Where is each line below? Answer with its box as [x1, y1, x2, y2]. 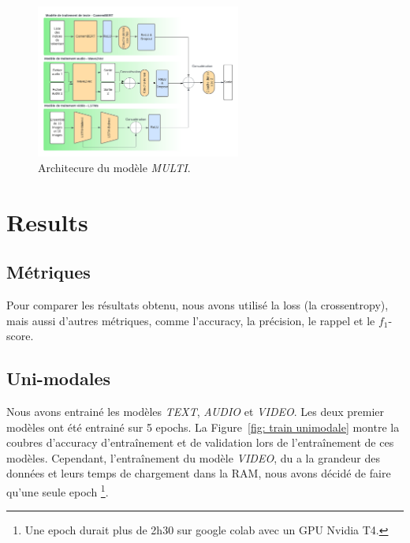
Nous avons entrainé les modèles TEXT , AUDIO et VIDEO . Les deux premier [6, 403, 384, 420]
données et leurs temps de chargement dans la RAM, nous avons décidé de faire [6, 465, 391, 481]
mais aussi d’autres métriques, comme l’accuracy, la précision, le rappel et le [6, 312, 375, 328]
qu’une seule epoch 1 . [6, 481, 109, 500]
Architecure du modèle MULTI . [38, 159, 191, 175]
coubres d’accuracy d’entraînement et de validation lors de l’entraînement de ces [6, 434, 394, 451]
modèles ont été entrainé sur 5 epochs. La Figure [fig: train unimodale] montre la [6, 418, 400, 435]
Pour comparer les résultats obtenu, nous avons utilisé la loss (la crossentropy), [6, 297, 389, 313]
